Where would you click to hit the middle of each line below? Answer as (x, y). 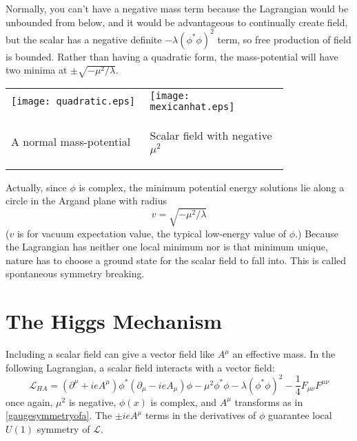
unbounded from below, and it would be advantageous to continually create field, (177, 22)
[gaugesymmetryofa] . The (59, 415)
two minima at (37, 70)
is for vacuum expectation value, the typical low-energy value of (152, 233)
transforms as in (269, 401)
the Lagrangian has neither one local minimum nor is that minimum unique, (167, 247)
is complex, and (183, 401)
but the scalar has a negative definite (84, 39)
